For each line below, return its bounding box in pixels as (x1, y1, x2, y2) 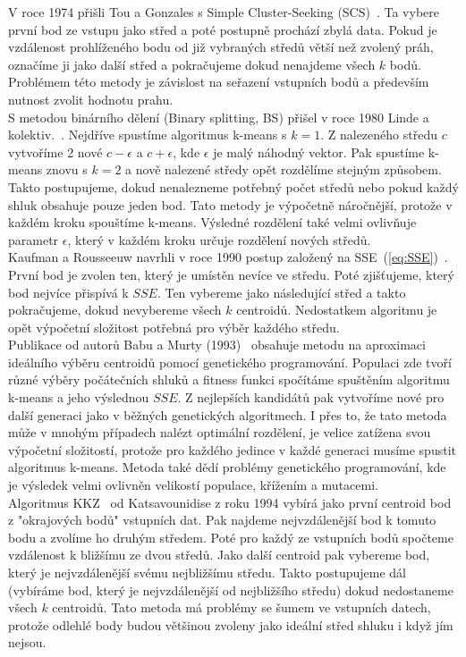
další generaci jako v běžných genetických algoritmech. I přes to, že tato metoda (8, 405, 447, 424)
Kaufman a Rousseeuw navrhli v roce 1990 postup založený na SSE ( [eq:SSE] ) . (8, 248, 448, 266)
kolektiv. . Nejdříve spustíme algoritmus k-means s (8, 125, 287, 144)
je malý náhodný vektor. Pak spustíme (213, 142, 425, 161)
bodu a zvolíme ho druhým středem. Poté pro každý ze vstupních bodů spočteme (8, 527, 453, 546)
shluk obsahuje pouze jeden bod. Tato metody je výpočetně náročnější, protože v (8, 195, 453, 214)
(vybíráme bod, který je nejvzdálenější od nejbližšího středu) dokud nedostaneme (8, 580, 453, 599)
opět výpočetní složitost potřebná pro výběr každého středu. (8, 317, 340, 336)
